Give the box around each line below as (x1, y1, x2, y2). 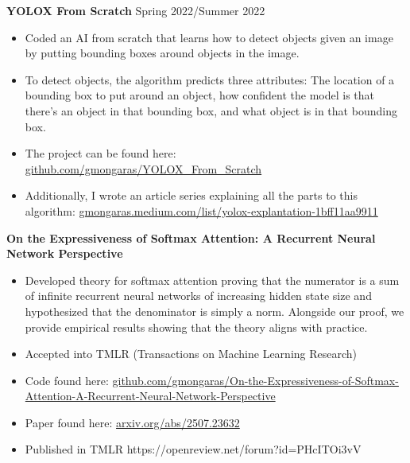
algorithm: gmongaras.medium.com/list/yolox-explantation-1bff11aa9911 (25, 202, 378, 219)
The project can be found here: (25, 145, 176, 161)
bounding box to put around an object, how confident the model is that (25, 87, 375, 103)
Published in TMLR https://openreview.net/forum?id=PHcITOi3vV (25, 441, 362, 457)
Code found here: (25, 372, 109, 388)
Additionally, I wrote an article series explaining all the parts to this (25, 187, 358, 204)
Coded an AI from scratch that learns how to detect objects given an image (25, 29, 393, 45)
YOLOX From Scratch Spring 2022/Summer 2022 (6, 2, 265, 18)
